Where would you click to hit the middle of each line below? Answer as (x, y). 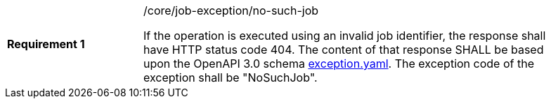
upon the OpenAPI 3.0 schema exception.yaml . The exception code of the (339, 64)
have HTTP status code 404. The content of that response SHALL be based (344, 50)
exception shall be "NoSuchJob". (231, 77)
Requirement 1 (46, 44)
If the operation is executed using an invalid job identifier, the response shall (345, 36)
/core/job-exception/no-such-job (231, 10)
